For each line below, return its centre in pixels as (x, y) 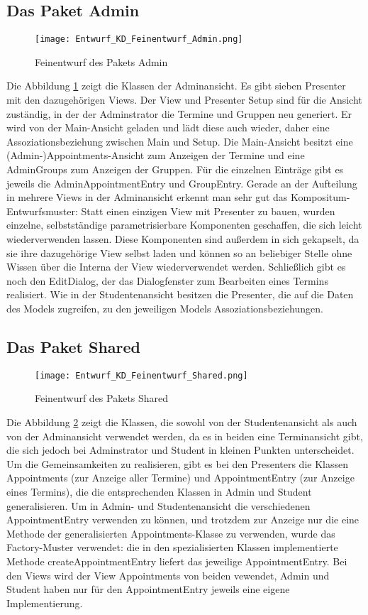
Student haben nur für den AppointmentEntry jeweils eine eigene (148, 589)
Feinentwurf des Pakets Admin (101, 61)
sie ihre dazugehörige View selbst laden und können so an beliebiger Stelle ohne (179, 252)
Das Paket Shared (73, 346)
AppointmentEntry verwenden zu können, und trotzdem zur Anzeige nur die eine (183, 519)
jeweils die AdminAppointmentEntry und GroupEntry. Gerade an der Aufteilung (182, 183)
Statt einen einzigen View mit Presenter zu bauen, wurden (208, 211)
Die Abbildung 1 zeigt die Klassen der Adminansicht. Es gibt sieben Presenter (176, 86)
